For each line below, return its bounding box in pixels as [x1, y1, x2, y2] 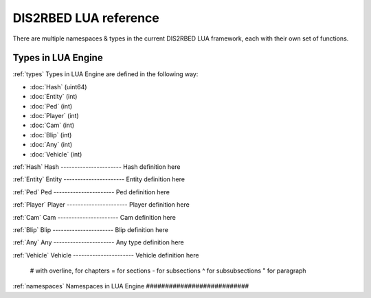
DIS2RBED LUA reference [12, 10, 159, 25]
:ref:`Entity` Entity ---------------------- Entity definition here [12, 175, 185, 183]
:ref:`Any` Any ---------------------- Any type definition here [12, 238, 185, 247]
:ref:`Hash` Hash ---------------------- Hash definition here [12, 162, 181, 171]
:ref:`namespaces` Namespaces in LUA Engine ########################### [12, 282, 249, 290]
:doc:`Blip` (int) [30, 130, 72, 139]
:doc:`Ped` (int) [30, 102, 73, 110]
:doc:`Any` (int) [30, 141, 73, 149]
